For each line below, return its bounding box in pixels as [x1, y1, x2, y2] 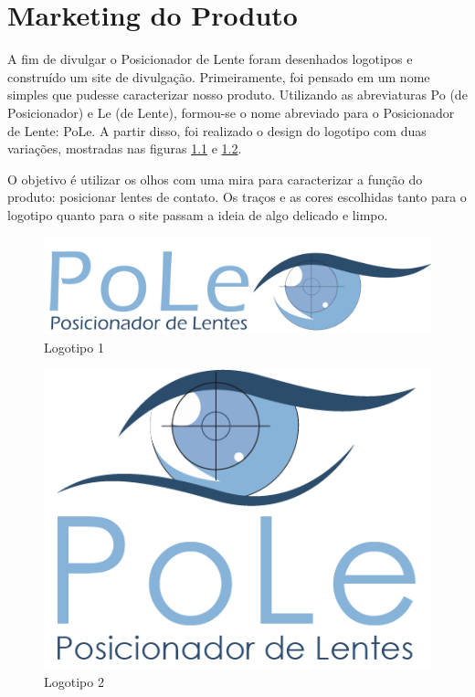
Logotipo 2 [44, 672, 104, 692]
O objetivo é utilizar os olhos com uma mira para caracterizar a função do [7, 169, 423, 188]
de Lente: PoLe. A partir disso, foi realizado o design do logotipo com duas [7, 121, 427, 140]
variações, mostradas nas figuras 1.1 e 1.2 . [7, 139, 242, 158]
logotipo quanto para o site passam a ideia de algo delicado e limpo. [7, 205, 388, 224]
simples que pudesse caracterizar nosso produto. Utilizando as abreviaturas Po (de [7, 85, 468, 104]
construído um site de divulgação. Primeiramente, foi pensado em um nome [7, 67, 430, 86]
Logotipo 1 [44, 337, 104, 356]
